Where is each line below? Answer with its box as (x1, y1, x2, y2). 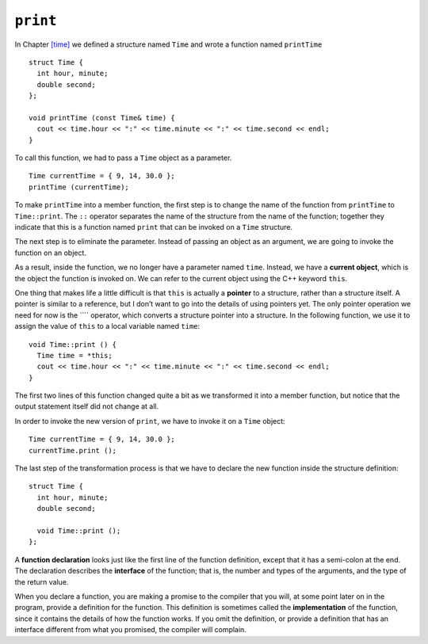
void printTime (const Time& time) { (29, 113, 176, 122)
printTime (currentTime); (29, 182, 130, 192)
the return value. (14, 577, 69, 586)
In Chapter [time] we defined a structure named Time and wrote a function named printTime (14, 40, 323, 49)
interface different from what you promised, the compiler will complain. (14, 625, 247, 634)
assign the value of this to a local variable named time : (14, 322, 201, 331)
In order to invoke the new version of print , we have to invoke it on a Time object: (14, 416, 285, 425)
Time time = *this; (36, 351, 113, 360)
